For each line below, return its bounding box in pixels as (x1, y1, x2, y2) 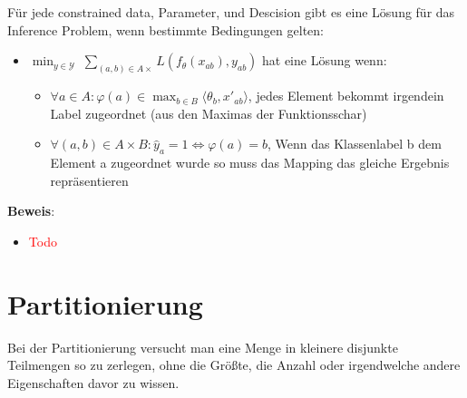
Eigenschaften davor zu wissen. (7, 373, 180, 392)
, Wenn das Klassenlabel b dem (268, 134, 442, 153)
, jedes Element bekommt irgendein (248, 86, 444, 105)
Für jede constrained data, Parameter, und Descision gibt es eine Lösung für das (7, 3, 455, 21)
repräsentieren (50, 170, 129, 189)
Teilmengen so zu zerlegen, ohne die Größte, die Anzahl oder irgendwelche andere (7, 355, 461, 374)
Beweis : (7, 201, 55, 220)
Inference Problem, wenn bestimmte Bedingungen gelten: (7, 20, 324, 39)
